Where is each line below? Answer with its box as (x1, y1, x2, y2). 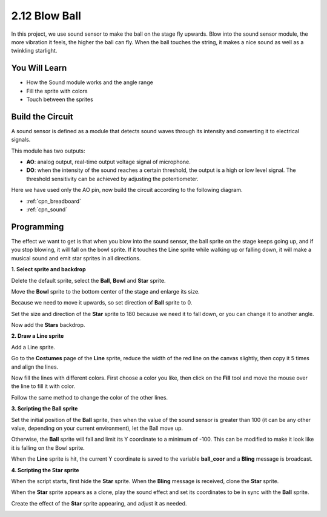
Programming (11, 222, 64, 232)
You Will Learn (11, 63, 67, 73)
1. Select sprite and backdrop (11, 266, 86, 273)
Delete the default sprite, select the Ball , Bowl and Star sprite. (11, 277, 166, 284)
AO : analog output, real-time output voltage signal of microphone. (26, 158, 191, 166)
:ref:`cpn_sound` (26, 206, 68, 213)
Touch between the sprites (26, 96, 93, 103)
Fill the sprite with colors (26, 87, 88, 94)
